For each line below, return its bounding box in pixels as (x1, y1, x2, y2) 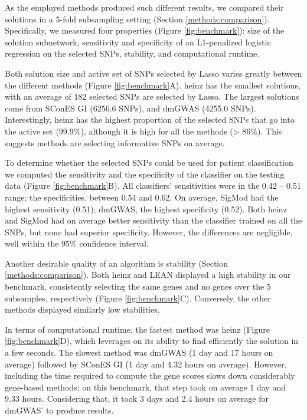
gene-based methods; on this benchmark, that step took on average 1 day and (5, 380, 286, 393)
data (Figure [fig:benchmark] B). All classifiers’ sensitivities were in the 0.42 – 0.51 (5, 179, 301, 192)
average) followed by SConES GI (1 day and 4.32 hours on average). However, (5, 357, 287, 370)
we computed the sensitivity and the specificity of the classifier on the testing (5, 168, 285, 180)
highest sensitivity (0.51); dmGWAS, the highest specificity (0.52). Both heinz (5, 202, 287, 215)
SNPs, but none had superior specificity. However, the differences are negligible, (5, 225, 293, 238)
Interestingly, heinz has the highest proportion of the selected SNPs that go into (5, 113, 295, 126)
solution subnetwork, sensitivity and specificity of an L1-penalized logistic (5, 35, 271, 48)
